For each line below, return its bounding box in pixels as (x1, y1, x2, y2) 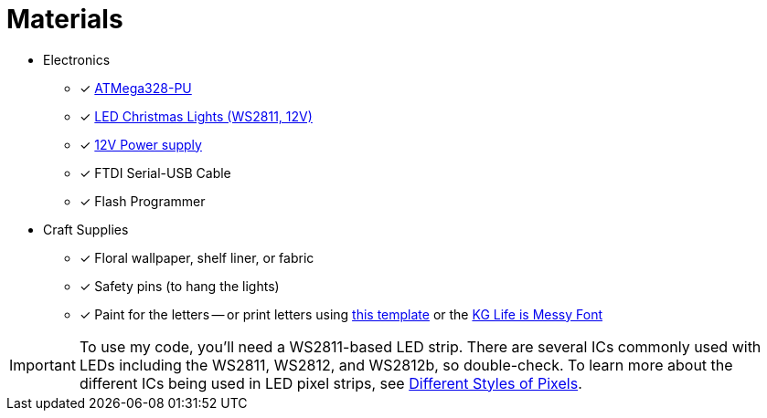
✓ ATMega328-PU (80, 79, 192, 96)
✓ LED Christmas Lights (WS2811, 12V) (80, 108, 313, 124)
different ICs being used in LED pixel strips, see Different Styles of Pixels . (79, 373, 582, 392)
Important (9, 355, 76, 374)
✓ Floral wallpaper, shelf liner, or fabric (80, 249, 314, 266)
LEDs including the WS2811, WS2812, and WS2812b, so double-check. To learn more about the (79, 355, 733, 374)
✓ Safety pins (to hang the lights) (80, 277, 280, 294)
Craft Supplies (43, 221, 129, 237)
